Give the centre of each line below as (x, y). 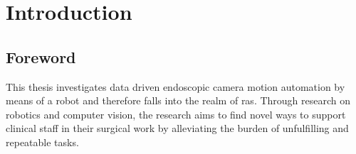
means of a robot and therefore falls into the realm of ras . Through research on (178, 100)
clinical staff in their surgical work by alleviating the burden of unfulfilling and (177, 128)
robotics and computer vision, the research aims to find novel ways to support (176, 114)
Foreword (41, 56)
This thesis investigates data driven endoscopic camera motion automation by (176, 86)
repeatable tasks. (42, 142)
